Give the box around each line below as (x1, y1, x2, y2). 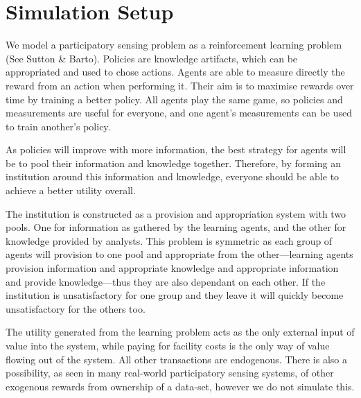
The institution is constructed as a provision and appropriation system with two (6, 206, 346, 220)
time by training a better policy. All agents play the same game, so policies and (6, 92, 343, 106)
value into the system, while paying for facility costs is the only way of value (6, 338, 330, 352)
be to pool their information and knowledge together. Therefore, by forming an (6, 155, 342, 170)
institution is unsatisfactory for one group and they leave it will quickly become (6, 288, 344, 302)
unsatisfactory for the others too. (6, 301, 146, 315)
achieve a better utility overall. (6, 183, 136, 198)
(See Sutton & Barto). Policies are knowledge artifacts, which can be (6, 51, 298, 65)
